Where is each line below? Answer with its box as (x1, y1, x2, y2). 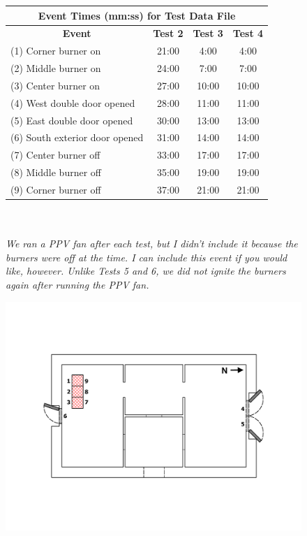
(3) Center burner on (10, 78, 100, 92)
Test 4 (232, 26, 264, 41)
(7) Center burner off (10, 147, 100, 162)
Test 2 (153, 26, 184, 41)
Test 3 (193, 26, 223, 41)
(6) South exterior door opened (10, 130, 144, 145)
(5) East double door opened (10, 113, 133, 127)
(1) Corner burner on (10, 43, 101, 58)
